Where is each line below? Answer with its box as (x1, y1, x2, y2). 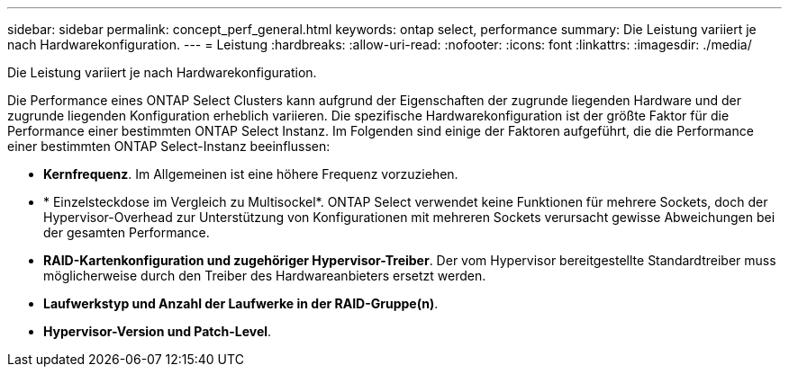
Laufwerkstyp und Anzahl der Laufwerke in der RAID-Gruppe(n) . (43, 296, 439, 311)
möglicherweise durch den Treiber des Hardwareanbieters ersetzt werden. (43, 268, 486, 283)
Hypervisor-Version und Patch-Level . (43, 324, 272, 339)
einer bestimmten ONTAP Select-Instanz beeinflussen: (7, 138, 331, 154)
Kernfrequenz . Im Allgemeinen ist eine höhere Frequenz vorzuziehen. (43, 166, 458, 182)
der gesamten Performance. (43, 225, 210, 240)
